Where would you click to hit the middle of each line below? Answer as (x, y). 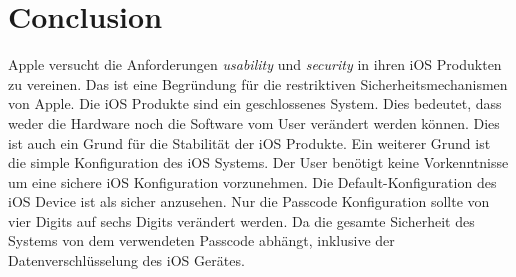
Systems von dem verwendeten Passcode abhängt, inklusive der (201, 240)
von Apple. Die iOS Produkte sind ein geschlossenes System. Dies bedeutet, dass (255, 103)
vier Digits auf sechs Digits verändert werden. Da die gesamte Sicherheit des (241, 220)
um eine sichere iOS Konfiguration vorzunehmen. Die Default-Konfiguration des (252, 181)
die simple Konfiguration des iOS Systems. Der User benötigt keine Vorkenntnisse (258, 162)
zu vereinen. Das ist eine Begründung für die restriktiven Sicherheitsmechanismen (258, 83)
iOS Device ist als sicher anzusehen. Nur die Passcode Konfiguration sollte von (249, 201)
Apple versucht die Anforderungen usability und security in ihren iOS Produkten (255, 64)
